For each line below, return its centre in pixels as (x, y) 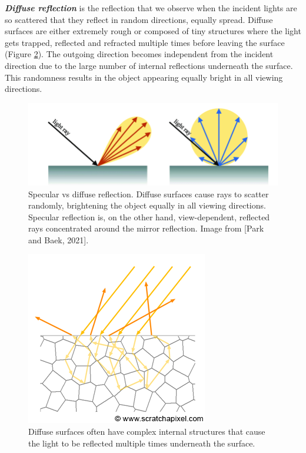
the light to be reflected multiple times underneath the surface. (142, 443)
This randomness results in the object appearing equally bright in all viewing (144, 77)
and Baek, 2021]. (59, 239)
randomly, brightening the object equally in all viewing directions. (147, 205)
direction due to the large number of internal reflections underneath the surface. (149, 65)
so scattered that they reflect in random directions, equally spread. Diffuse (139, 19)
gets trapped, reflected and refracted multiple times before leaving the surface (145, 42)
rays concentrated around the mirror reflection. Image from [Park (146, 228)
